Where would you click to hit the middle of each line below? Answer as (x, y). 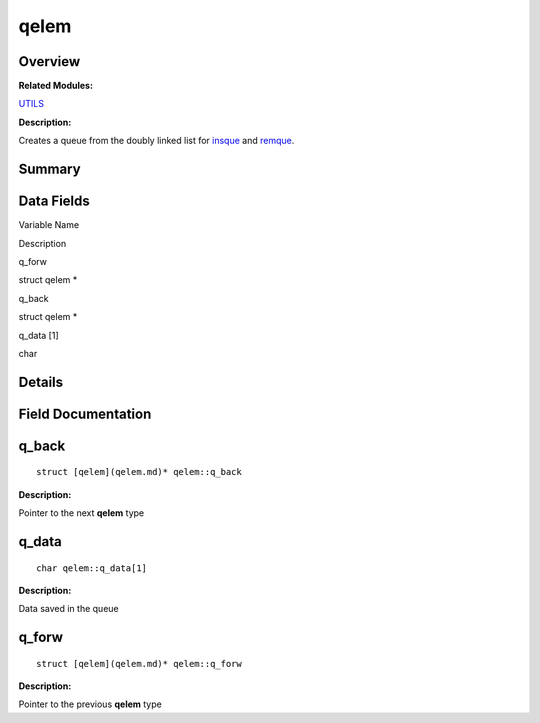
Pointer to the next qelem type (81, 513)
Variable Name (49, 225)
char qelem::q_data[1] (92, 568)
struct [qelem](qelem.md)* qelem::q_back (139, 472)
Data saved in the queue (68, 609)
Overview (49, 61)
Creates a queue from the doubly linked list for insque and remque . (156, 141)
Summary (49, 169)
